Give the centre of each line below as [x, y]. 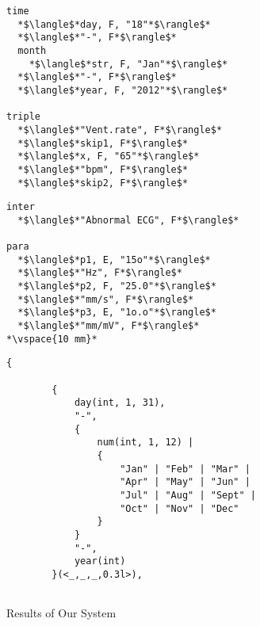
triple [23, 117]
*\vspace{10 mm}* [52, 339]
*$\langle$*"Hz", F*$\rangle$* [100, 273]
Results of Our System [61, 613]
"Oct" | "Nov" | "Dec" [180, 508]
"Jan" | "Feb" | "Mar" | [185, 469]
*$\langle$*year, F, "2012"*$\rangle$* [123, 90]
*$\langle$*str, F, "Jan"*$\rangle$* [128, 64]
